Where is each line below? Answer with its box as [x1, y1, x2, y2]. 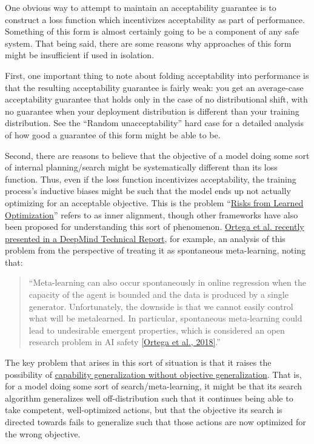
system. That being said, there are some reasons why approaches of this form [5, 36, 292, 49]
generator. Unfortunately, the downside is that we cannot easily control [28, 300, 293, 312]
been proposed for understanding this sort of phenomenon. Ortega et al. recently [5, 220, 304, 233]
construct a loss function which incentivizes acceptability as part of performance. [5, 13, 305, 25]
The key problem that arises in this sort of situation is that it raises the [5, 356, 272, 369]
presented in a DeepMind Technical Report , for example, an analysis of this [5, 232, 286, 244]
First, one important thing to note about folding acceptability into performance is [5, 69, 309, 81]
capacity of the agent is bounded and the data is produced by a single [28, 288, 289, 301]
